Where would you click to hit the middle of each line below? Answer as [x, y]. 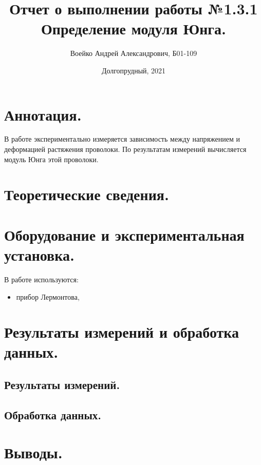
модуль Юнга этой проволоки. [51, 159]
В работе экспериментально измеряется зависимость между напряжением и [122, 139]
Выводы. [33, 452]
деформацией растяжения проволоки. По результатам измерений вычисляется [125, 149]
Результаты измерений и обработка [122, 332]
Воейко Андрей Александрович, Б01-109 [134, 53]
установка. [39, 254]
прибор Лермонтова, [48, 296]
